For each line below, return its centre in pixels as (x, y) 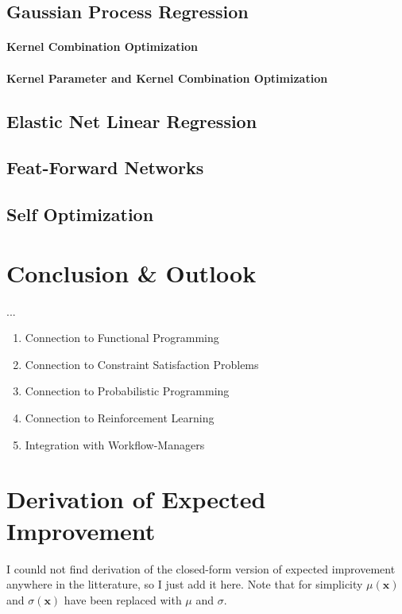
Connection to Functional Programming (122, 338)
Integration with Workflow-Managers (115, 444)
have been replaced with (123, 599)
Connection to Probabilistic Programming (127, 391)
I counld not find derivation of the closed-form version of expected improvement (201, 568)
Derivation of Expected (136, 499)
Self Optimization (80, 214)
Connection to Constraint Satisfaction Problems (142, 364)
